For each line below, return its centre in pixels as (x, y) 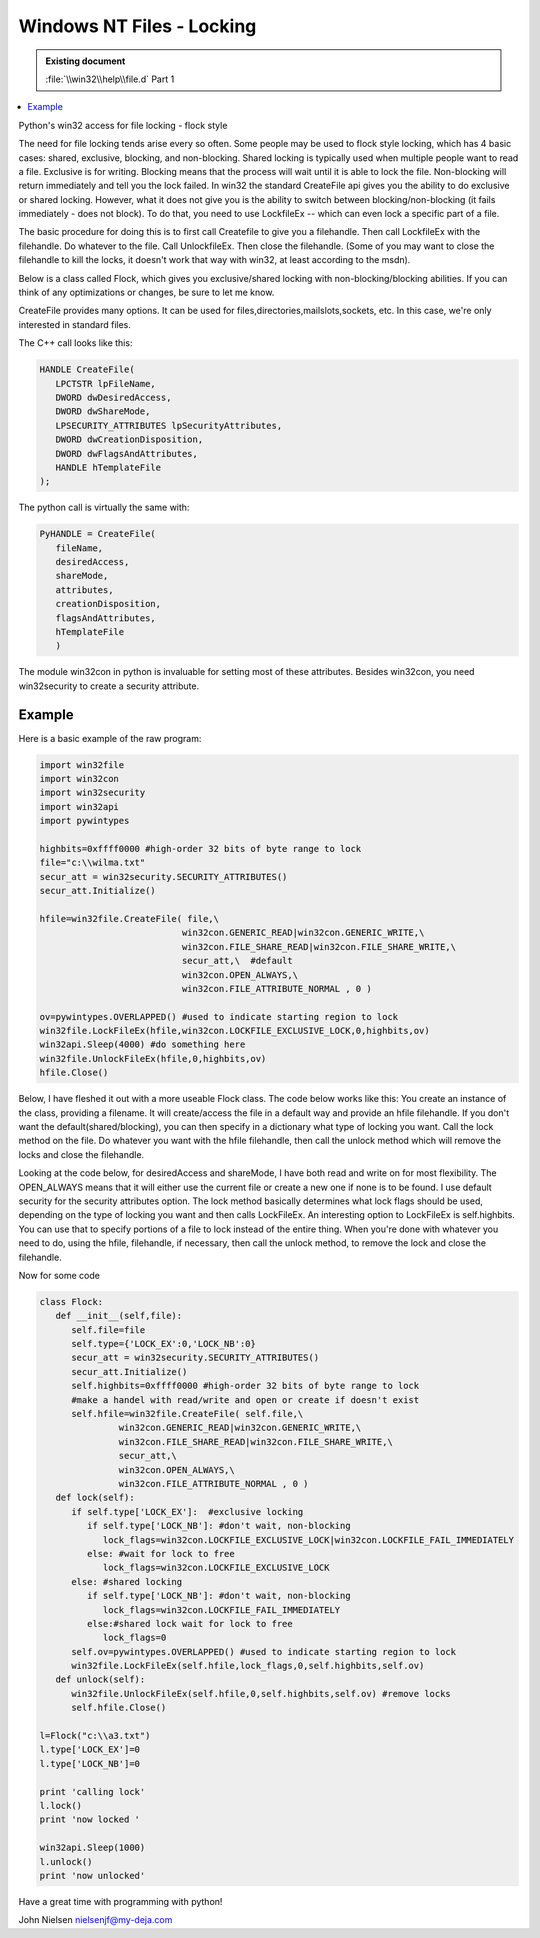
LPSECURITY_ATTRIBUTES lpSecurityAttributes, (169, 425)
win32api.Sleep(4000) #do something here (142, 1044)
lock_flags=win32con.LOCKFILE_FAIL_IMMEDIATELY (221, 1609)
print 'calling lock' (92, 1791)
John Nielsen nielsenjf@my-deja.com (95, 1920)
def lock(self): (95, 1498)
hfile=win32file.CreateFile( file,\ (129, 918)
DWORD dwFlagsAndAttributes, (127, 453)
